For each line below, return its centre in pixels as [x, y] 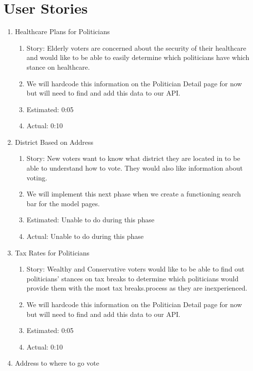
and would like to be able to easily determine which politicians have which [138, 57]
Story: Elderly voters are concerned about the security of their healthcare [137, 48]
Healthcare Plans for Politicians [62, 31]
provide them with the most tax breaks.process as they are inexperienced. [137, 288]
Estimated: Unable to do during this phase [91, 220]
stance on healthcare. [58, 67]
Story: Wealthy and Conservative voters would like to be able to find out [136, 269]
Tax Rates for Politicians [52, 252]
